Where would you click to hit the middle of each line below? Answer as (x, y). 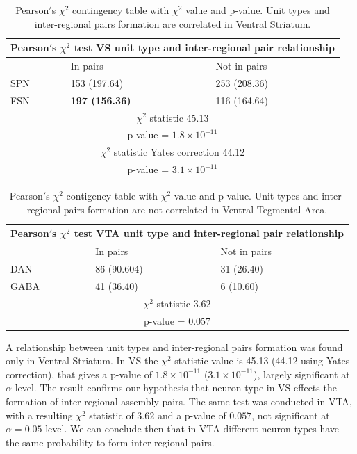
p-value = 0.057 (177, 320)
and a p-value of (192, 415)
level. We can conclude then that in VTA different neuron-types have (192, 429)
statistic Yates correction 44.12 (179, 152)
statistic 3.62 (184, 303)
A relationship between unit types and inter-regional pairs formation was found (174, 347)
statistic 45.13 (179, 117)
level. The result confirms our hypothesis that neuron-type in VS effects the (176, 388)
